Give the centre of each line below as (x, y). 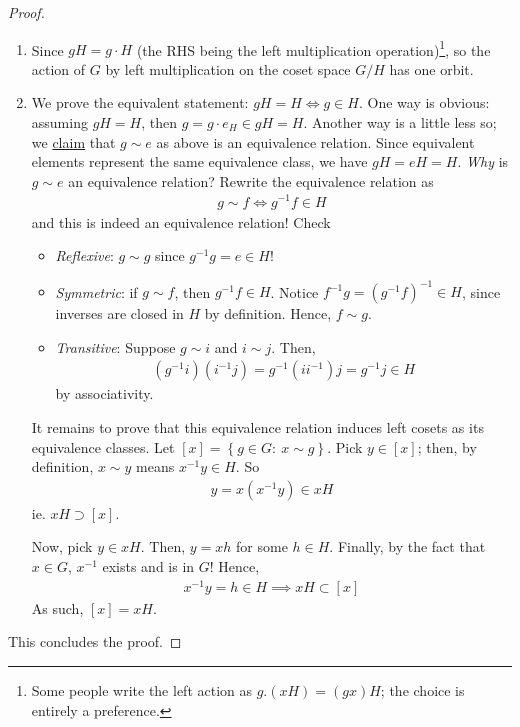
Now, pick (62, 546)
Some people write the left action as (142, 689)
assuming (59, 122)
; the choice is (422, 689)
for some (262, 546)
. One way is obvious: (424, 102)
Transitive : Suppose (115, 346)
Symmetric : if (96, 291)
